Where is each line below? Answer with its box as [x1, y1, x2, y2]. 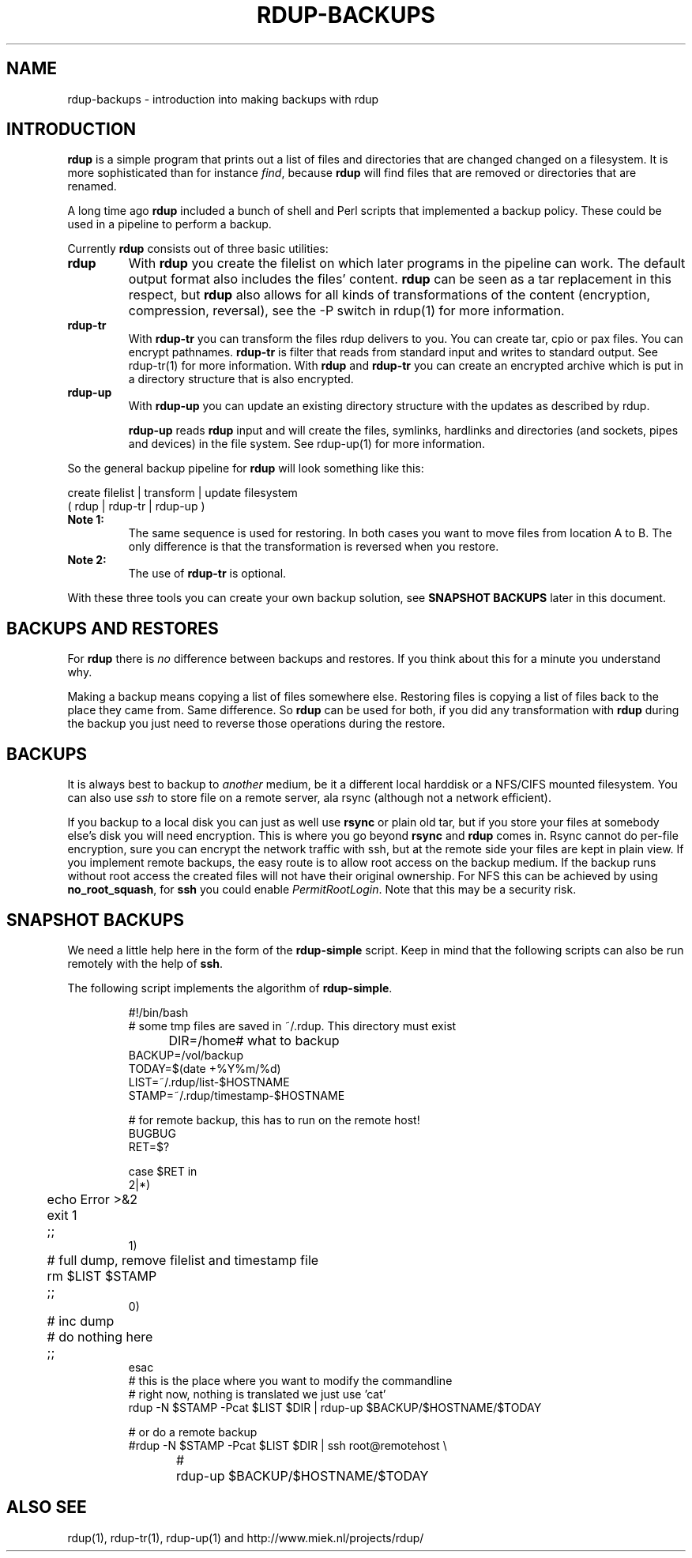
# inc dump [47, 1312, 115, 1329]
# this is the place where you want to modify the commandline [128, 1373, 453, 1387]
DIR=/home [168, 1032, 236, 1048]
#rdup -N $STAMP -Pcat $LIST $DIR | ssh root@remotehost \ [128, 1438, 447, 1452]
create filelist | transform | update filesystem [67, 486, 298, 500]
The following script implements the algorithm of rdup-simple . [67, 980, 393, 995]
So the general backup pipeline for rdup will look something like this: [67, 461, 424, 476]
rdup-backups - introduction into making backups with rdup [67, 92, 379, 106]
